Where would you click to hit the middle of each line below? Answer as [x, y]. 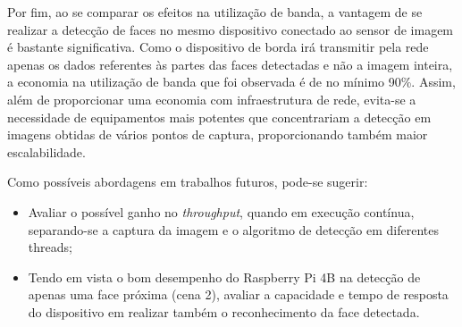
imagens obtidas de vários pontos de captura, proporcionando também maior [218, 134]
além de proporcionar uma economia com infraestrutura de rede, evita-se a [212, 99]
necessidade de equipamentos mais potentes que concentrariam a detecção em [219, 117]
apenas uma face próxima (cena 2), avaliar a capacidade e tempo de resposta [238, 294]
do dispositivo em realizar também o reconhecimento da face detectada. [224, 311]
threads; [50, 247]
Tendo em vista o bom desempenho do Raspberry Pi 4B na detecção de [224, 277]
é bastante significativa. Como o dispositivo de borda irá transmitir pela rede [218, 47]
